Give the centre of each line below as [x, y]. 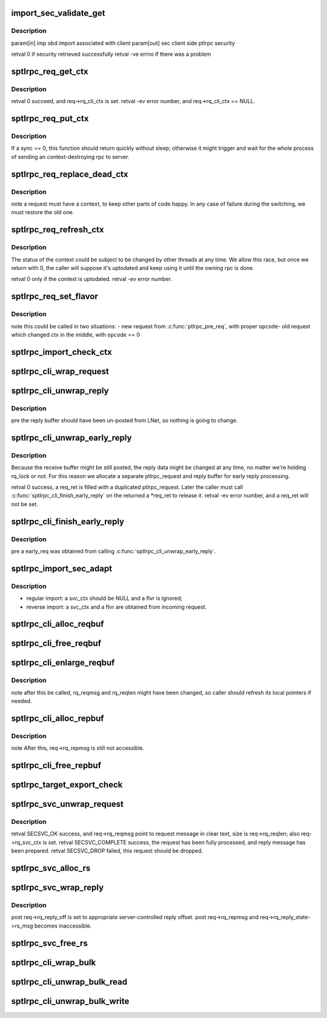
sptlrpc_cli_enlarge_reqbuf [63, 663]
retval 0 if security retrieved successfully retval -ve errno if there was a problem [111, 54]
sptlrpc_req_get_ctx [50, 71]
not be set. [25, 504]
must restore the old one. [43, 212]
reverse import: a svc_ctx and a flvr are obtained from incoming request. [117, 607]
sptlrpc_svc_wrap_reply [58, 888]
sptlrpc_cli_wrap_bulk [54, 962]
